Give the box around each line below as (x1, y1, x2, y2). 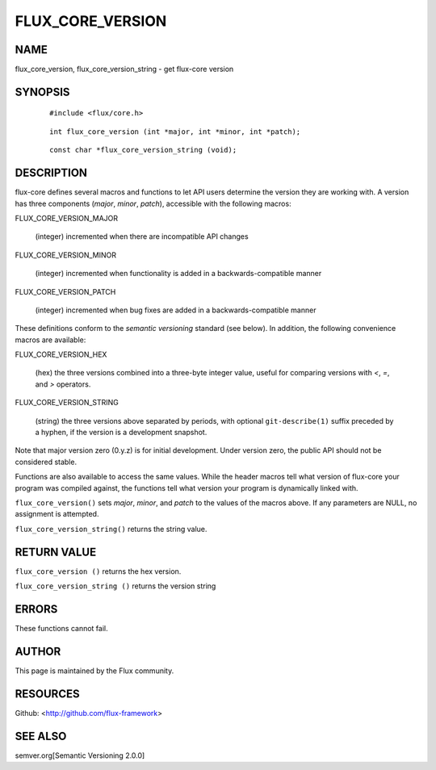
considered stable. (15, 457, 77, 467)
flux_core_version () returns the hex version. (15, 566, 182, 576)
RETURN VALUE (15, 545, 97, 559)
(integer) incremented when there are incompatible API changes (35, 232, 249, 241)
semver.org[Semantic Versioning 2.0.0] (15, 751, 145, 760)
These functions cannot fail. (15, 623, 108, 633)
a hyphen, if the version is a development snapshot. (35, 428, 208, 437)
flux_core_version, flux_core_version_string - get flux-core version (15, 65, 234, 74)
